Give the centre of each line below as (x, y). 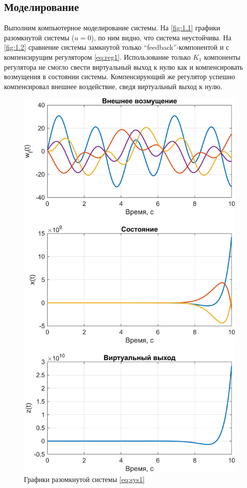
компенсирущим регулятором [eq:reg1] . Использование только (97, 57)
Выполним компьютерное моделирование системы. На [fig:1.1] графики (112, 28)
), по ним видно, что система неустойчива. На (161, 37)
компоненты (222, 57)
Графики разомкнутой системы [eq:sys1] (84, 479)
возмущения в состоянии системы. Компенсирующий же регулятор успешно (120, 76)
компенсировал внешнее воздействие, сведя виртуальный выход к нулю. (113, 86)
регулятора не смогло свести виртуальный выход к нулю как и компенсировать (124, 66)
